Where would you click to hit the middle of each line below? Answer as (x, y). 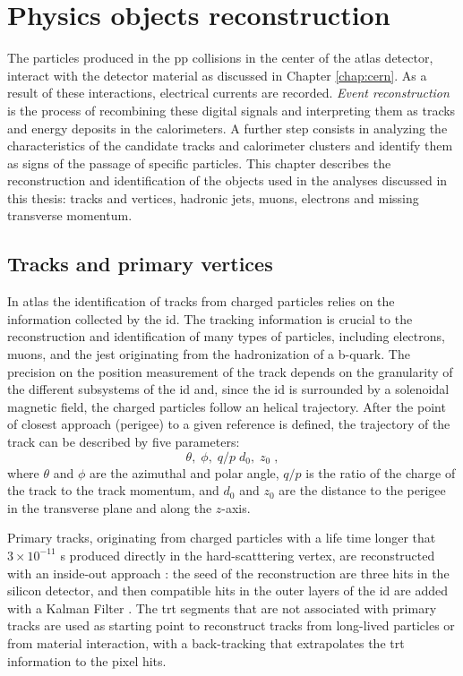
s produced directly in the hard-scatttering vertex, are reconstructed (248, 555)
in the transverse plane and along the (110, 507)
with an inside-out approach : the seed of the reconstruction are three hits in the (228, 573)
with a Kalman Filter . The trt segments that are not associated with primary (222, 608)
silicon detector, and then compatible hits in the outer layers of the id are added (227, 590)
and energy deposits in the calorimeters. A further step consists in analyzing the (227, 128)
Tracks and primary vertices (140, 264)
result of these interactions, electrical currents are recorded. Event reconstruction (228, 93)
